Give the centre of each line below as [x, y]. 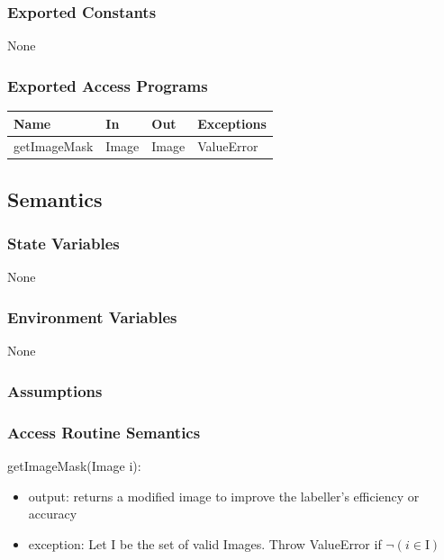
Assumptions [55, 390]
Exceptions [232, 123]
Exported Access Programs [108, 85]
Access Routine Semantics [104, 432]
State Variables [63, 244]
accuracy [53, 514]
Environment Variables [92, 316]
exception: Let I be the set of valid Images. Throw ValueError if [205, 543]
